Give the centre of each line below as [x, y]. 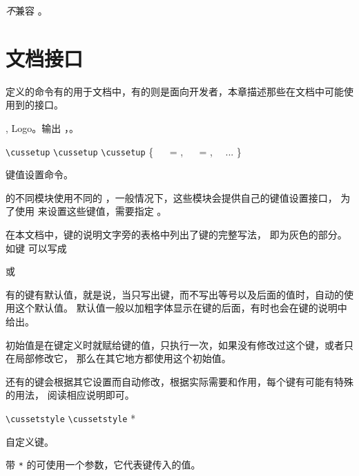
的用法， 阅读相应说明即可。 [70, 395]
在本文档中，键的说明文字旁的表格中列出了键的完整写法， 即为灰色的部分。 [176, 234]
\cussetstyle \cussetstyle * [71, 418]
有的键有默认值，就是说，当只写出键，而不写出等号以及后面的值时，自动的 [175, 294]
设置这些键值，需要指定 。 [107, 211]
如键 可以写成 [36, 248]
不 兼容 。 [27, 10]
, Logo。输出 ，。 [42, 127]
